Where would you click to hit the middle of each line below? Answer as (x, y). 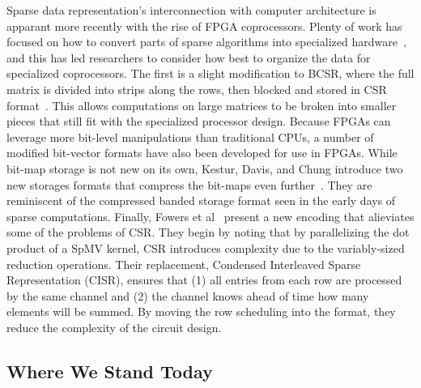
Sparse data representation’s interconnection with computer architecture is (191, 10)
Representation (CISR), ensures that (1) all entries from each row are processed (204, 280)
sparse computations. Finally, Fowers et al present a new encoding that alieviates (210, 216)
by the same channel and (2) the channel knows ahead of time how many (188, 295)
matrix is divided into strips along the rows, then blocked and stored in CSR (197, 89)
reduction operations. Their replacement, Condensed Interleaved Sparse (184, 264)
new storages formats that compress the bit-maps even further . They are (189, 184)
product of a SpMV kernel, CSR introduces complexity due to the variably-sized (206, 247)
